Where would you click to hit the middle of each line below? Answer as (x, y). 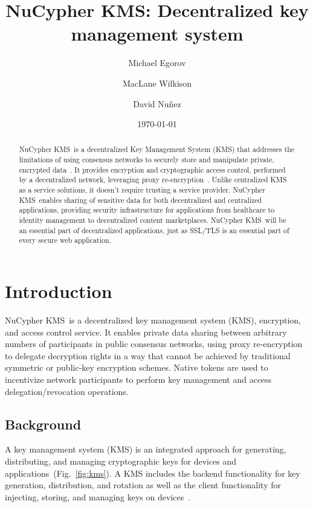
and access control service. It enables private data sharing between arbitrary (146, 332)
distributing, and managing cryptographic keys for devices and (121, 461)
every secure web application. (65, 240)
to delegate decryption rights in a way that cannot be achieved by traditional (148, 355)
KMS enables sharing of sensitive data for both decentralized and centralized (140, 200)
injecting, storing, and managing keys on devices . (98, 496)
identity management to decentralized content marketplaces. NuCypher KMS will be (153, 220)
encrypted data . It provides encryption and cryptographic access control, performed (152, 169)
